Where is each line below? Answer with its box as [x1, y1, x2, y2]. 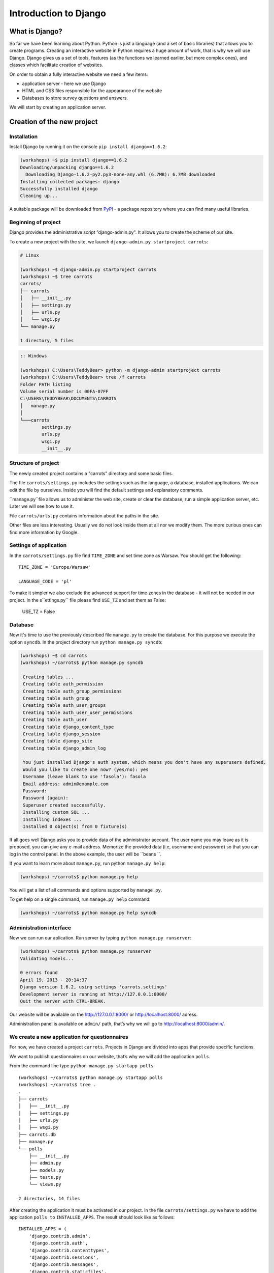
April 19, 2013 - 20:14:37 [20, 977, 87, 983]
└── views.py [28, 1181, 61, 1187]
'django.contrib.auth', [28, 1240, 88, 1246]
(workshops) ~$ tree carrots [20, 273, 93, 280]
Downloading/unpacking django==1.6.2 [20, 164, 114, 170]
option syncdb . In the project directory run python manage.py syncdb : [9, 639, 163, 645]
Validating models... [20, 955, 74, 961]
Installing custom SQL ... [23, 810, 90, 815]
